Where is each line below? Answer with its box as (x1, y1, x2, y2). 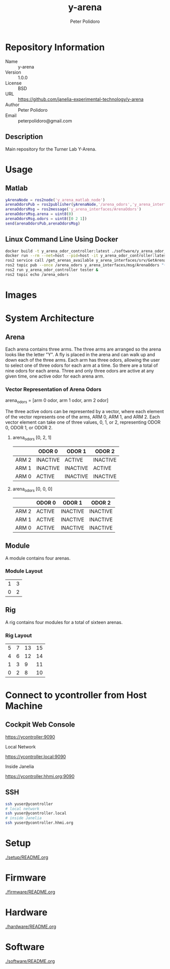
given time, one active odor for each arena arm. (5, 373, 105, 379)
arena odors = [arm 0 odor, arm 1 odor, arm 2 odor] (5, 397, 109, 405)
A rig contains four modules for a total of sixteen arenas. (5, 619, 123, 625)
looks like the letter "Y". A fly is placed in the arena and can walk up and (5, 352, 155, 357)
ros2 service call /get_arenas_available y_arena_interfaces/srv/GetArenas (5, 258, 168, 263)
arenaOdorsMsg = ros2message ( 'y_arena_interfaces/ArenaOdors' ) (5, 207, 142, 212)
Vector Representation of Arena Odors (5, 386, 102, 393)
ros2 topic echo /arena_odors (5, 272, 69, 277)
